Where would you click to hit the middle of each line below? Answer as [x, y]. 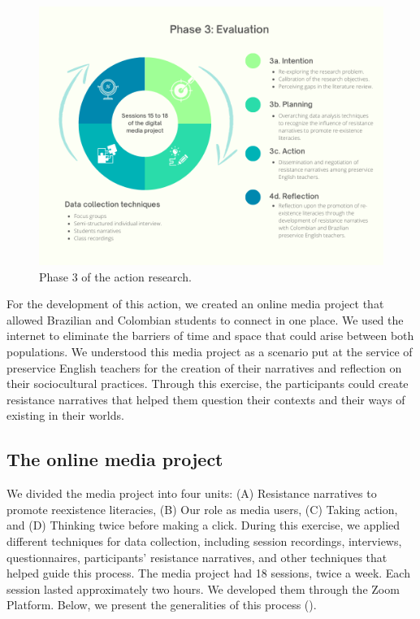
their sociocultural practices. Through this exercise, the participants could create [208, 384]
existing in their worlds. [65, 415]
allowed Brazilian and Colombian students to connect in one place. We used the [205, 319]
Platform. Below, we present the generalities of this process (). [162, 605]
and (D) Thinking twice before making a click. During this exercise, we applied [204, 525]
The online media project [115, 459]
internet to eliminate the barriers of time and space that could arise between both [210, 336]
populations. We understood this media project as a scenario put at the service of [210, 351]
